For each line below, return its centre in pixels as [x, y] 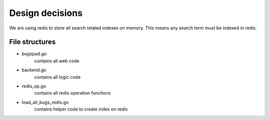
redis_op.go [34, 86]
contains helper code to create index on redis [81, 109]
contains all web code [57, 61]
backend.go [34, 70]
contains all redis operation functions [72, 93]
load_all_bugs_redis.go [45, 102]
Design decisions [46, 13]
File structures [32, 42]
